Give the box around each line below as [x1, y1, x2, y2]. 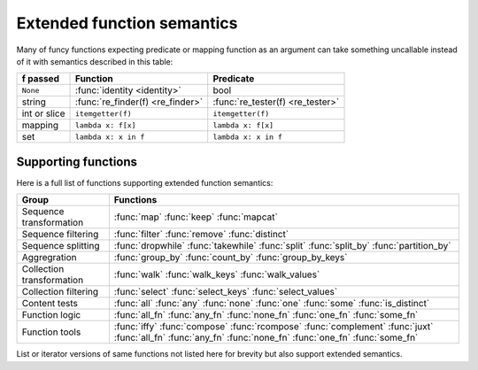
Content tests [21, 297, 79, 310]
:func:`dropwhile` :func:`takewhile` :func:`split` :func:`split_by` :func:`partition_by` [113, 240, 451, 252]
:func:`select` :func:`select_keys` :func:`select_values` [113, 286, 338, 298]
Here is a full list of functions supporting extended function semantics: [16, 177, 274, 188]
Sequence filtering [21, 228, 99, 241]
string [21, 96, 46, 108]
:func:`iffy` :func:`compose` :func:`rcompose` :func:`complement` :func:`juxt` [113, 320, 434, 333]
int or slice [21, 107, 66, 119]
